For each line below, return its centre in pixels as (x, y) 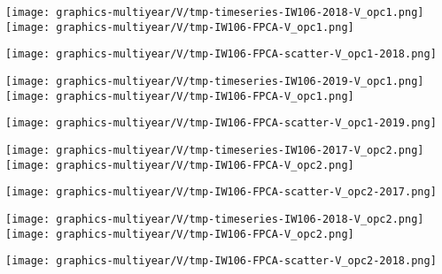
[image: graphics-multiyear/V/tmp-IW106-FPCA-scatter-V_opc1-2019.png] (221, 123)
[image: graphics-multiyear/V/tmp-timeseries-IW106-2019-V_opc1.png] (215, 81)
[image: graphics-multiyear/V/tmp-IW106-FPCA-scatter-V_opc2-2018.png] (221, 261)
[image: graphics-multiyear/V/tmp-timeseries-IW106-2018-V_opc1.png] (215, 12)
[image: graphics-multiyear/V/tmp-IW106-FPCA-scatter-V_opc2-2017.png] (221, 192)
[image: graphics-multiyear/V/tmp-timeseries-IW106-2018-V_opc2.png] (215, 219)
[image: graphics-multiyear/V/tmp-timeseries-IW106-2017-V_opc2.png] (215, 150)
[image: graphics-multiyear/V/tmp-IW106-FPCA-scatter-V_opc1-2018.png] (221, 54)
